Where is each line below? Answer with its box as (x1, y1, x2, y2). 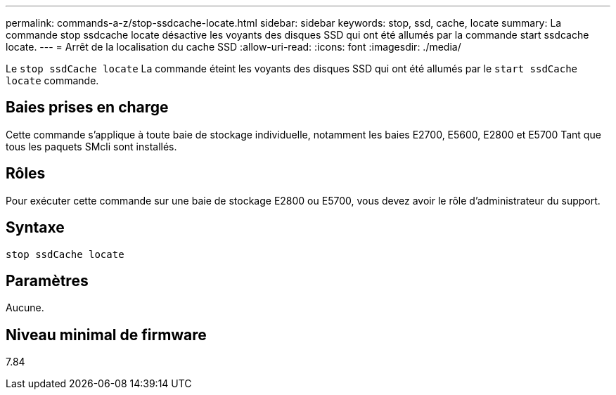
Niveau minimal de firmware (6, 325, 207, 344)
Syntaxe (6, 219, 65, 237)
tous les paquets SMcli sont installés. (6, 140, 177, 153)
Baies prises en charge (6, 98, 169, 117)
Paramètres (6, 271, 89, 290)
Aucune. (6, 302, 44, 314)
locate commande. (6, 75, 99, 86)
